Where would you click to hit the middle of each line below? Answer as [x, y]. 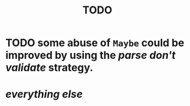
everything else [44, 94]
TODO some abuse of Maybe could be [95, 43]
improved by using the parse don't [91, 55]
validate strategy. [50, 68]
